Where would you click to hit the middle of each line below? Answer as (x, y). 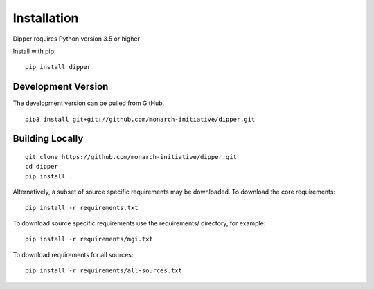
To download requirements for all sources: (73, 254)
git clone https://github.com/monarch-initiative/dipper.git (131, 157)
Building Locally (48, 139)
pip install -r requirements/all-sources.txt (104, 271)
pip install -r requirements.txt (82, 208)
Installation (46, 18)
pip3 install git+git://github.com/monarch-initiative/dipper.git (140, 119)
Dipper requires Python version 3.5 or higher (76, 39)
